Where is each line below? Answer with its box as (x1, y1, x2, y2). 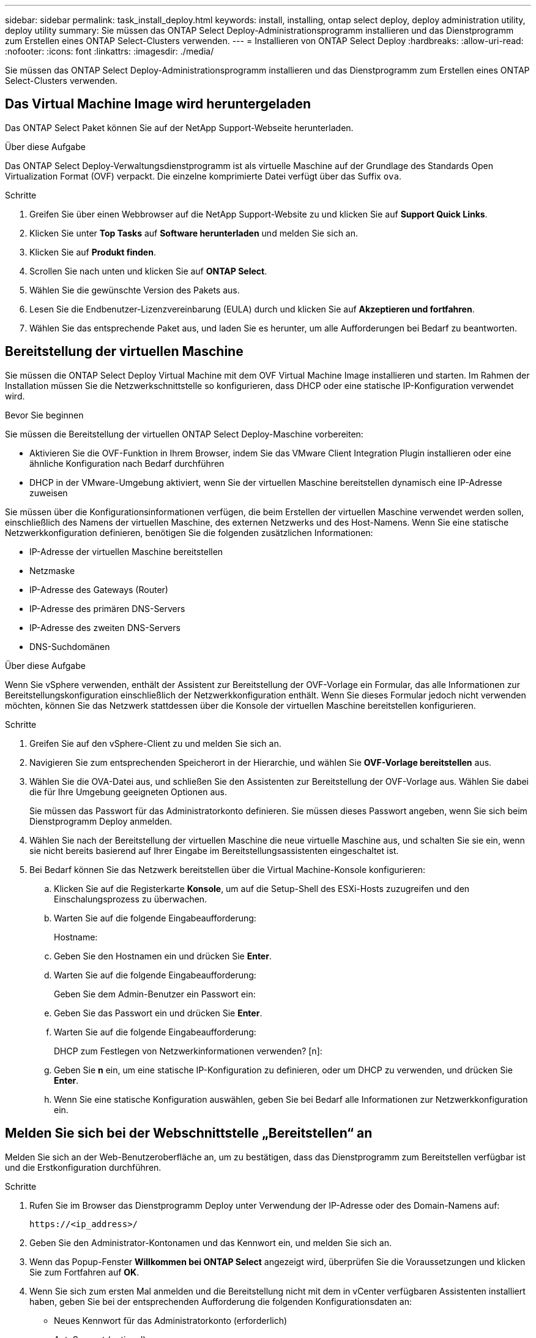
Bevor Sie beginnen (5, 409, 84, 420)
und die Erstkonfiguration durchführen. (5, 1162, 162, 1173)
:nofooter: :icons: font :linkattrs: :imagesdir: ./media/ (5, 46, 214, 56)
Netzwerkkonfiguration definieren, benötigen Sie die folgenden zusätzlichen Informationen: (5, 527, 373, 538)
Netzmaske (29, 565, 75, 576)
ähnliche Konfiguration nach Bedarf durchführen (29, 458, 225, 469)
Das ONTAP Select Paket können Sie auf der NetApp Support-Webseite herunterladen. (5, 122, 354, 133)
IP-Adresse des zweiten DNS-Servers (29, 622, 181, 633)
